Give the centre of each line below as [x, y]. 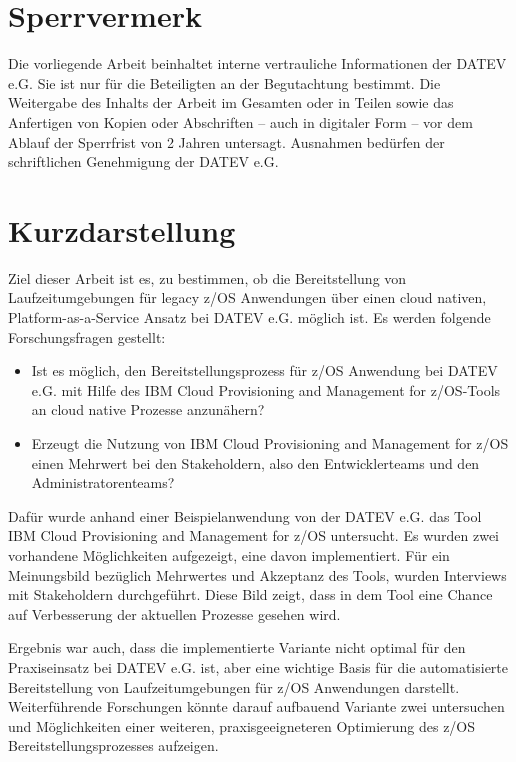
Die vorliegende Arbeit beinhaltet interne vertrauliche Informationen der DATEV [257, 63]
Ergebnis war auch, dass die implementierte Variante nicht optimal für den [237, 647]
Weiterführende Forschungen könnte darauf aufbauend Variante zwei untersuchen [256, 706]
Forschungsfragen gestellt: [87, 336]
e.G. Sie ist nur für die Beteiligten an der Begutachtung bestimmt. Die [224, 82]
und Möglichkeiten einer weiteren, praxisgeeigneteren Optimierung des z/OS [242, 725]
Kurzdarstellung [122, 229]
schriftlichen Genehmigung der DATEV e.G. [143, 161]
